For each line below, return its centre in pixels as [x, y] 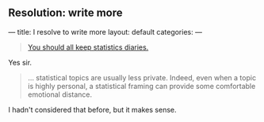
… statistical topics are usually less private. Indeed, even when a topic [142, 77]
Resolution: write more [65, 13]
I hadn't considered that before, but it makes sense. [92, 109]
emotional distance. [60, 94]
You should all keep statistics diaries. [88, 47]
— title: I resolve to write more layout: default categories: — [105, 31]
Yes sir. [20, 62]
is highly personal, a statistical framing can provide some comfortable [142, 86]
